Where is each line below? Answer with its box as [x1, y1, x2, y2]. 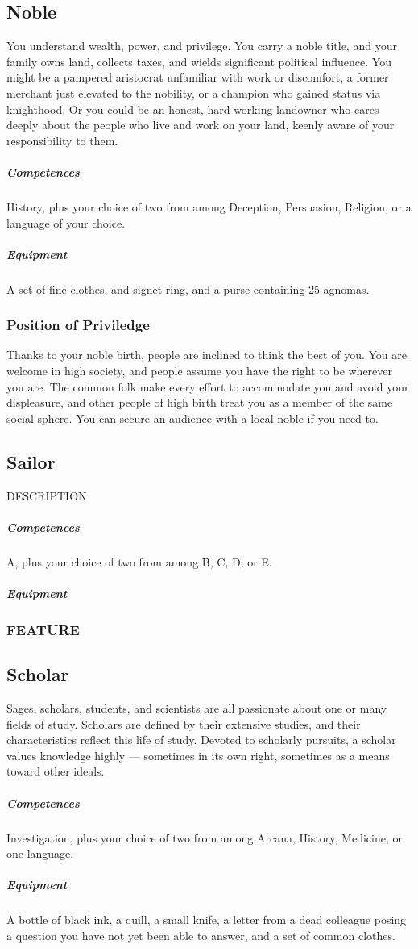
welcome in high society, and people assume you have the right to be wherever [6, 362, 393, 379]
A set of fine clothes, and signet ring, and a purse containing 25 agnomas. [6, 280, 370, 297]
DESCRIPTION [6, 487, 87, 504]
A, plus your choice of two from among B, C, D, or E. [6, 553, 272, 570]
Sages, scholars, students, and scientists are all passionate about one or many [6, 700, 387, 717]
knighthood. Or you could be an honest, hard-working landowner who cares [6, 100, 379, 117]
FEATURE [6, 619, 80, 639]
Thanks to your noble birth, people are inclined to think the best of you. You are [6, 346, 407, 363]
